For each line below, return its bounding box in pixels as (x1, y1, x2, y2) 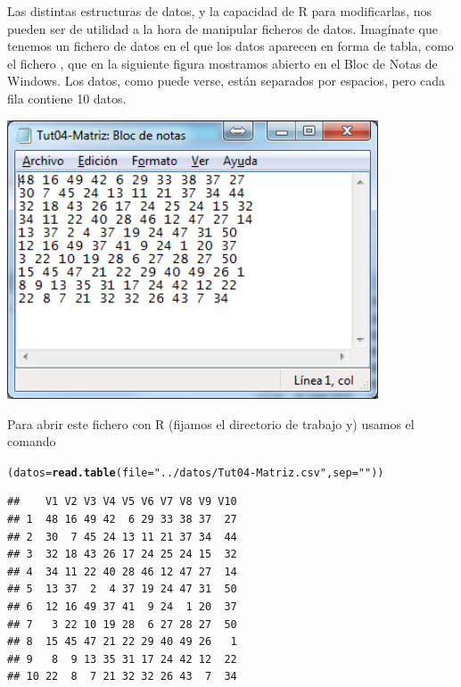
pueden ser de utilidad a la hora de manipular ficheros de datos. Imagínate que (7, 19, 439, 37)
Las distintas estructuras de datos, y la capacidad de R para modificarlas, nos (7, 2, 432, 20)
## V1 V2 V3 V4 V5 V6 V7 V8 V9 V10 (7, 495, 237, 509)
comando (7, 432, 56, 451)
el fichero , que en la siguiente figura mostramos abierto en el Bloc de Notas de (7, 54, 438, 72)
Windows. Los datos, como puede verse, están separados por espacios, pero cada (7, 71, 445, 90)
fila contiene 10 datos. (7, 88, 127, 107)
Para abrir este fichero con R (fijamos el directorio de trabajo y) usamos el (7, 414, 415, 433)
